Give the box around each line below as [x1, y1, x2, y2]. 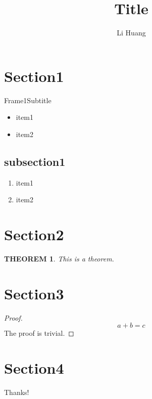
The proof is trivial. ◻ [4, 328, 74, 338]
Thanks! [4, 386, 29, 397]
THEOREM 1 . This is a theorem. [4, 253, 114, 263]
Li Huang [117, 27, 146, 38]
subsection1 [4, 153, 66, 169]
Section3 [4, 283, 64, 303]
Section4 [4, 358, 64, 378]
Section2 [4, 224, 64, 245]
